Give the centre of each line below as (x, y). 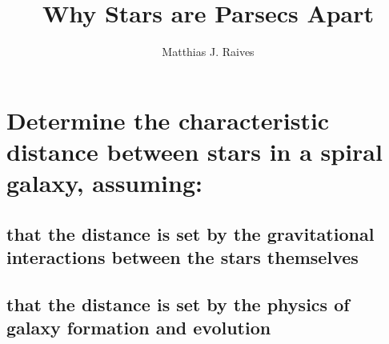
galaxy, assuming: (104, 183)
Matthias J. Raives (208, 52)
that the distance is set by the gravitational (190, 233)
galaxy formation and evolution (139, 328)
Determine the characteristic (168, 120)
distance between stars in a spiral (194, 151)
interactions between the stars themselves (182, 257)
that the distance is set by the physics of (178, 304)
